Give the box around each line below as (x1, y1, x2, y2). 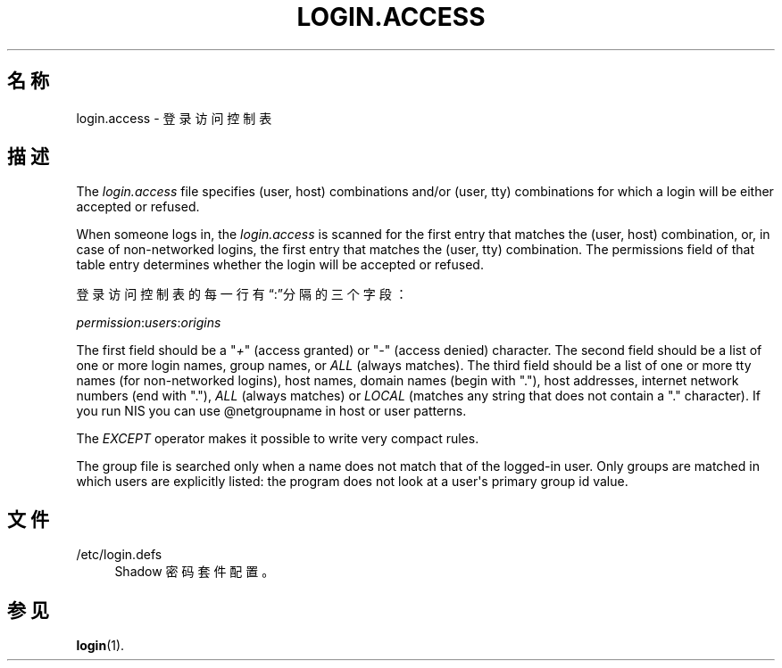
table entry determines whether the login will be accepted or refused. (76, 257, 484, 273)
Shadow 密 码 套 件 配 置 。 (114, 564, 275, 580)
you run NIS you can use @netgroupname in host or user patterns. (76, 403, 467, 419)
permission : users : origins (76, 315, 221, 331)
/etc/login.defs (76, 547, 162, 563)
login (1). (76, 638, 125, 654)
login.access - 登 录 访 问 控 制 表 (76, 110, 272, 126)
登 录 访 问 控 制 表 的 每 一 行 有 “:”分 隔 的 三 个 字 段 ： (76, 286, 408, 302)
